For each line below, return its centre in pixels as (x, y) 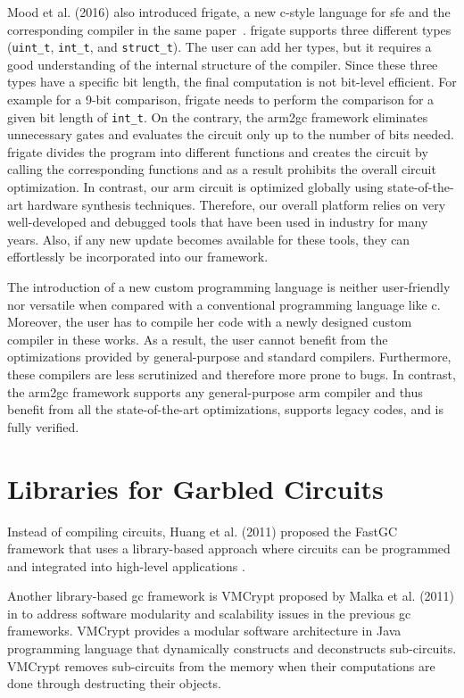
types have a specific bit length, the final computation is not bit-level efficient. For (232, 82)
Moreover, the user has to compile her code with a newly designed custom (210, 322)
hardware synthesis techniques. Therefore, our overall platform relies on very (236, 204)
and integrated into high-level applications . (126, 565)
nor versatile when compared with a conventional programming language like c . (224, 304)
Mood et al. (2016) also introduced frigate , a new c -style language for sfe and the (229, 12)
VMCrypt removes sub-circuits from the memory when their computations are (221, 665)
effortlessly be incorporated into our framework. (138, 257)
